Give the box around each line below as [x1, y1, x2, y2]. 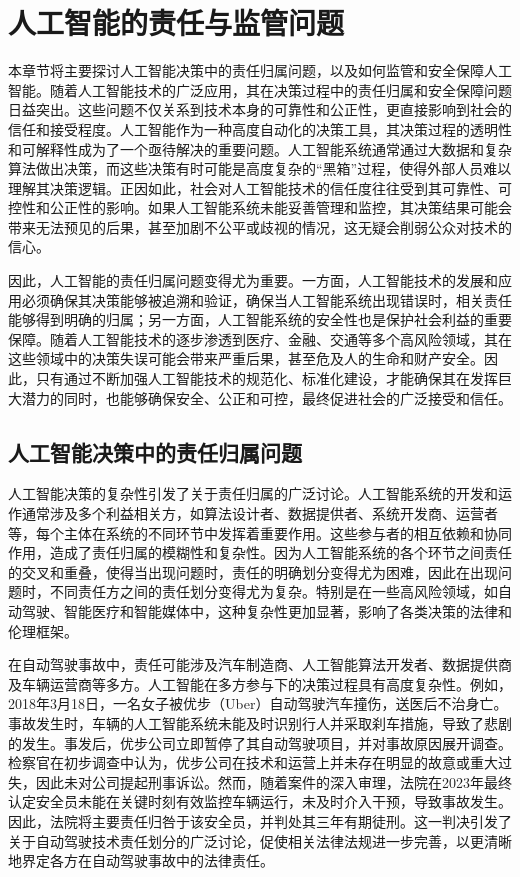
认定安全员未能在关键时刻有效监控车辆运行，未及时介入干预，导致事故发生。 [8, 791, 512, 812]
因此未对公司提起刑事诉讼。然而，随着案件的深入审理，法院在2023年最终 [35, 771, 512, 792]
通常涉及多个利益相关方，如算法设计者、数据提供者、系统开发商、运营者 [21, 503, 498, 524]
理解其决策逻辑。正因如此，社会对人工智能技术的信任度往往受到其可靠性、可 [8, 177, 512, 198]
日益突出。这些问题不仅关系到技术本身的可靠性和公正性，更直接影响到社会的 [8, 99, 512, 120]
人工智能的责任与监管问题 [8, 2, 345, 43]
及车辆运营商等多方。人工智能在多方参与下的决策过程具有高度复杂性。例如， [8, 673, 512, 694]
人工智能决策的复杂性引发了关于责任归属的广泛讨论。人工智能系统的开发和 [8, 483, 498, 504]
